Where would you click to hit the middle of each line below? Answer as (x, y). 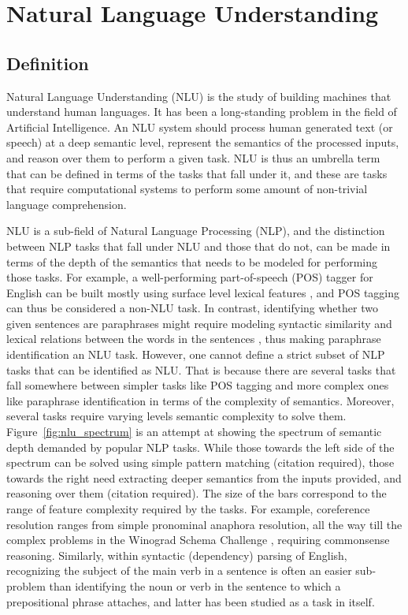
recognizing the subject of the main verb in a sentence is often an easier (179, 570)
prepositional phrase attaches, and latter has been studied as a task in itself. (191, 601)
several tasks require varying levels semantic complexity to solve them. (176, 416)
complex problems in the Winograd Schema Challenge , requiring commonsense (198, 540)
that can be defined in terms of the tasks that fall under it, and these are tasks (197, 173)
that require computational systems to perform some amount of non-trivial (187, 189)
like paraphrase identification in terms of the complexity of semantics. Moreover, (200, 400)
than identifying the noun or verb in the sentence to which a (195, 585)
